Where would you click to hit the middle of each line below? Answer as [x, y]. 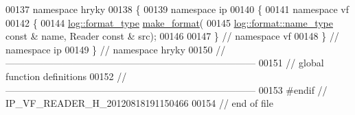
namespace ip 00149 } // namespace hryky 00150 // [116, 49]
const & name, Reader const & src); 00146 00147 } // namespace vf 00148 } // [172, 36]
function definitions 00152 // [66, 76]
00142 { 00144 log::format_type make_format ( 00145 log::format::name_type [169, 22]
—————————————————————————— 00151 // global [165, 63]
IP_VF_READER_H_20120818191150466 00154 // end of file [139, 103]
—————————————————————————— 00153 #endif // [167, 89]
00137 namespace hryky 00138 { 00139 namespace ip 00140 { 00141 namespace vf [177, 9]
